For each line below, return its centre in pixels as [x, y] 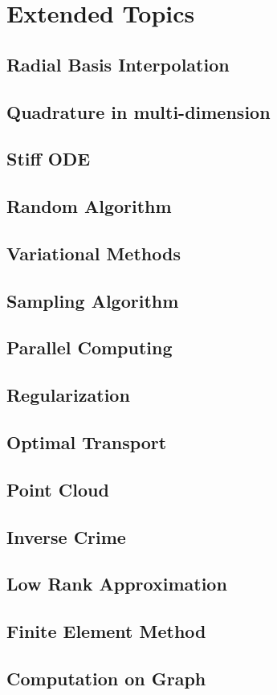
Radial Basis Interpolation [118, 64]
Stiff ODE [49, 159]
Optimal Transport [87, 442]
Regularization [68, 395]
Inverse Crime [66, 536]
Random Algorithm [89, 206]
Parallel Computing [90, 347]
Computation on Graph [106, 678]
